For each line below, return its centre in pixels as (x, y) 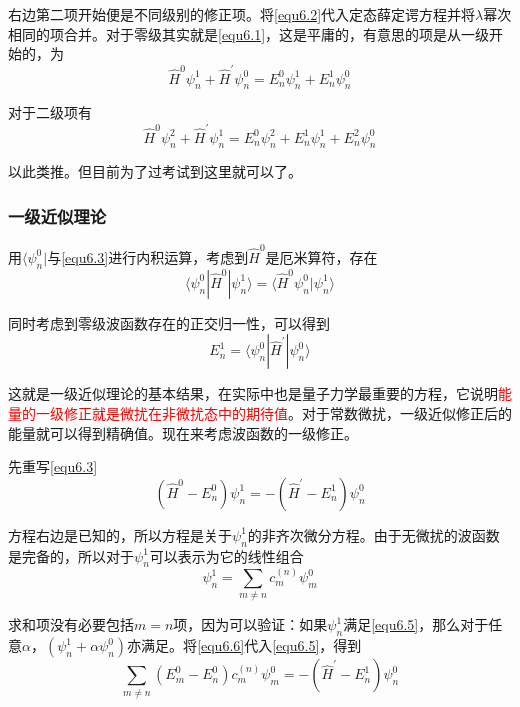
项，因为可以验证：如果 (250, 624)
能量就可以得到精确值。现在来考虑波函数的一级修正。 (183, 432)
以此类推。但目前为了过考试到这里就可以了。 (155, 171)
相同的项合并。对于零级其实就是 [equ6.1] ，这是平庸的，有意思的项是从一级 (249, 33)
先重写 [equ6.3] (53, 466)
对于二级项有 (50, 112)
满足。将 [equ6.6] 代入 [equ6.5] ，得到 (251, 645)
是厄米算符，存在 (321, 256)
